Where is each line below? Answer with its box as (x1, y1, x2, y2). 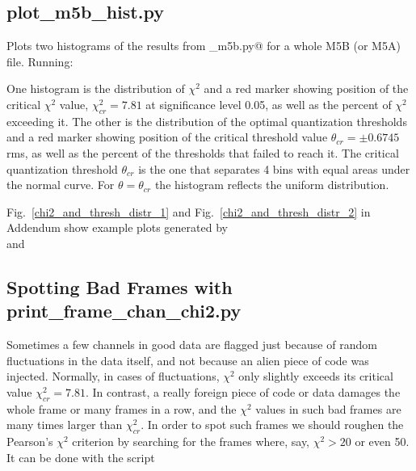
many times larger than (6, 416, 123, 433)
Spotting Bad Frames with (6, 274, 233, 299)
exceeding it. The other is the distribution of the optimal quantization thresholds (6, 112, 407, 129)
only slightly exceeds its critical (238, 368, 393, 385)
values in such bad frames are (255, 400, 401, 417)
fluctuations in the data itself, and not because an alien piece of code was (6, 351, 369, 368)
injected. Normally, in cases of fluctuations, (6, 368, 220, 385)
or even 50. (355, 433, 410, 450)
